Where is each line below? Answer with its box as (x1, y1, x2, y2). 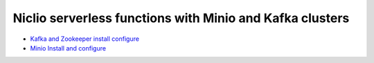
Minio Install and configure (30, 44, 107, 52)
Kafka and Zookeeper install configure (30, 35, 140, 43)
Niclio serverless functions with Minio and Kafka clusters (12, 10, 350, 26)
